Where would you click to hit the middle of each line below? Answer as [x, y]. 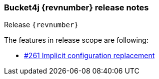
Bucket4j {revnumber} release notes [76, 7]
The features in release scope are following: [76, 40]
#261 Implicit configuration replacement [89, 56]
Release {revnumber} [41, 25]
